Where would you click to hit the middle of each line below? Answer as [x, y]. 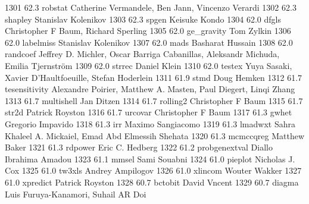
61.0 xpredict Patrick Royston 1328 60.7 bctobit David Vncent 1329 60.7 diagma [152, 182]
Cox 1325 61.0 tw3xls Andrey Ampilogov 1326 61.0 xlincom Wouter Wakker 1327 [153, 170]
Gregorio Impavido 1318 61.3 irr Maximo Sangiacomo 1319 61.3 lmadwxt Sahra [150, 123]
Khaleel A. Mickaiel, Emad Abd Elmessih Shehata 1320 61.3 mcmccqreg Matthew [155, 135]
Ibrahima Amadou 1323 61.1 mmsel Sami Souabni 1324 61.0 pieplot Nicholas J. [150, 159]
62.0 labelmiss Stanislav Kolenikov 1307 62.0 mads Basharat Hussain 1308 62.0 [149, 42]
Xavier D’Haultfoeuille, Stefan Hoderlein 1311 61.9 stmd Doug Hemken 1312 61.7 [154, 77]
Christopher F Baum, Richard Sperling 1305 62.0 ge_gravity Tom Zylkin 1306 [148, 31]
